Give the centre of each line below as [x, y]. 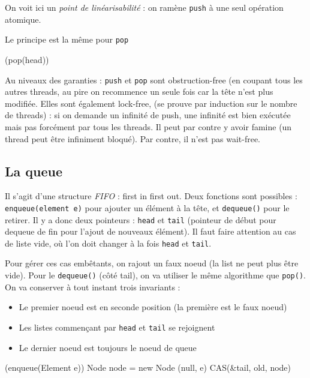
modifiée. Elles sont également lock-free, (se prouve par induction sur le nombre [151, 103]
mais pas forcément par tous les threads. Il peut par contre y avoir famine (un [148, 126]
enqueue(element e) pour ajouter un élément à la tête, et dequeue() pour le [147, 207]
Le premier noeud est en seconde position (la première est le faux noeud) [153, 307]
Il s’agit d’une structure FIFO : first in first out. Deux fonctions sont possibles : [151, 196]
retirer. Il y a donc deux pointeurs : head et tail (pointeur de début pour [141, 219]
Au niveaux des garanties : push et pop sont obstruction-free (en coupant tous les [154, 79]
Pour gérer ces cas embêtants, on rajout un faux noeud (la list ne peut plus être [152, 263]
